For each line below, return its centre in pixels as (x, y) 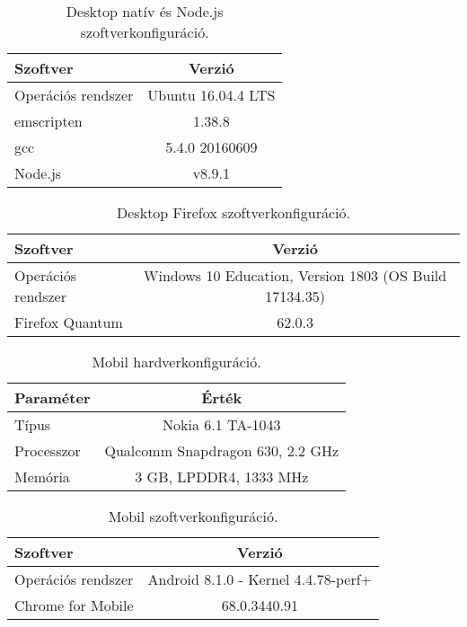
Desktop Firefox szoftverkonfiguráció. (233, 212)
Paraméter (53, 397)
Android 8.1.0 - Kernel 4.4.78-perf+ (260, 579)
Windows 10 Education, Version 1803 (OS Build (295, 275)
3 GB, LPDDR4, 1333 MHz (222, 477)
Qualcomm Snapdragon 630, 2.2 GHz (222, 450)
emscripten (48, 121)
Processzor (48, 450)
